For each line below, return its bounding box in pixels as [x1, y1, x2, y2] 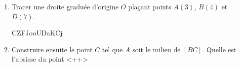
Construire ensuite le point [11, 44, 93, 54]
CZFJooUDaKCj [11, 28, 63, 38]
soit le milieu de [132, 44, 181, 54]
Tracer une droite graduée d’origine [11, 1, 119, 11]
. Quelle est [202, 44, 237, 54]
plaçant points [128, 1, 171, 11]
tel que [102, 44, 123, 54]
